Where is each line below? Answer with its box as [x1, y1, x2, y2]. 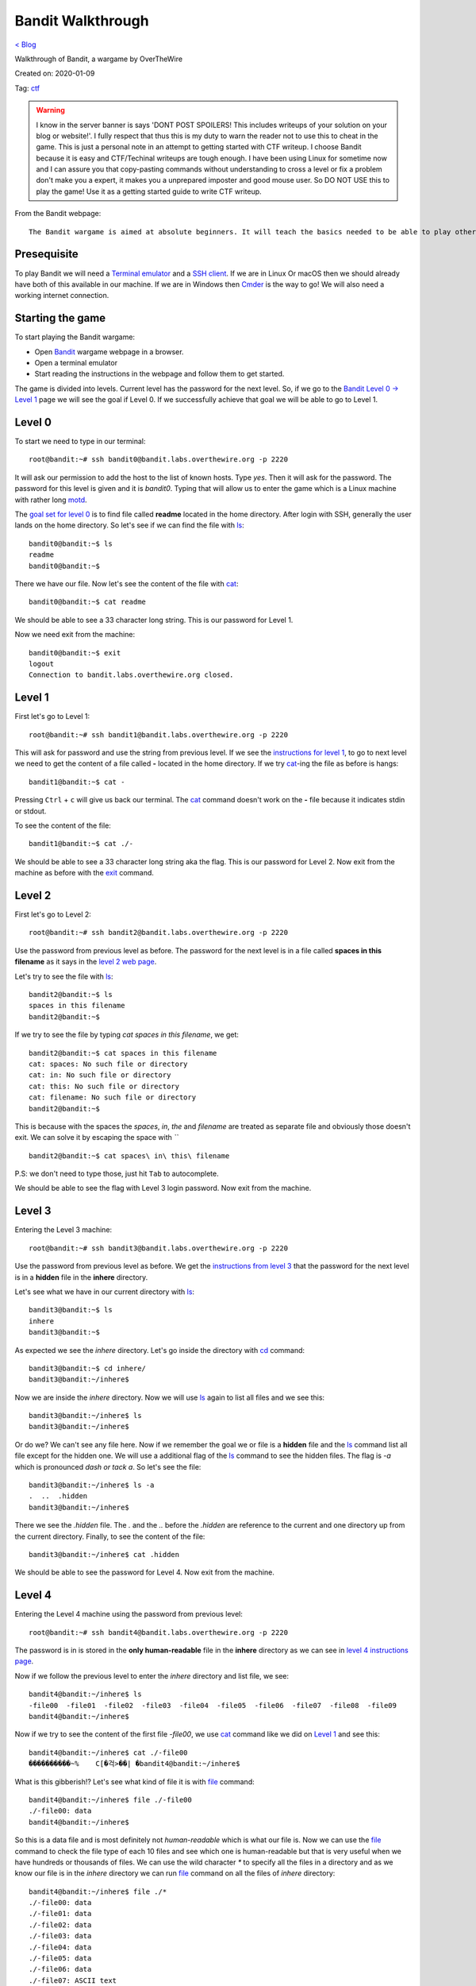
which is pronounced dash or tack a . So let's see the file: [14, 1462, 202, 1471]
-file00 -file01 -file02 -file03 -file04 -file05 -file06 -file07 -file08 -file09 [29, 1701, 397, 1710]
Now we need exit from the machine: [14, 630, 135, 639]
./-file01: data [29, 1909, 92, 1918]
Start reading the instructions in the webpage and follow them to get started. [34, 369, 285, 379]
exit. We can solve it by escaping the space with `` [14, 1133, 178, 1142]
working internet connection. [14, 291, 109, 300]
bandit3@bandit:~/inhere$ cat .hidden [29, 1550, 180, 1559]
